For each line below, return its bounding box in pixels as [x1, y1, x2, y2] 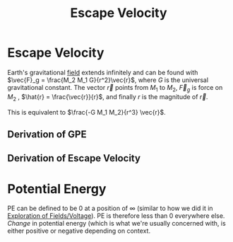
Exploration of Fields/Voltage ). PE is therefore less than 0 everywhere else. [7, 212, 225, 220]
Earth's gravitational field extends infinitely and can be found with [7, 68, 198, 76]
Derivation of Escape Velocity [7, 152, 141, 164]
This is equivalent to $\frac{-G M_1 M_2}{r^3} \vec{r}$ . [7, 108, 166, 116]
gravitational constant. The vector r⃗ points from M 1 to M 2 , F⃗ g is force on [7, 83, 223, 93]
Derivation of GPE [7, 128, 87, 140]
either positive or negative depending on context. [7, 226, 150, 235]
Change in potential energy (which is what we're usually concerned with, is [7, 219, 226, 228]
